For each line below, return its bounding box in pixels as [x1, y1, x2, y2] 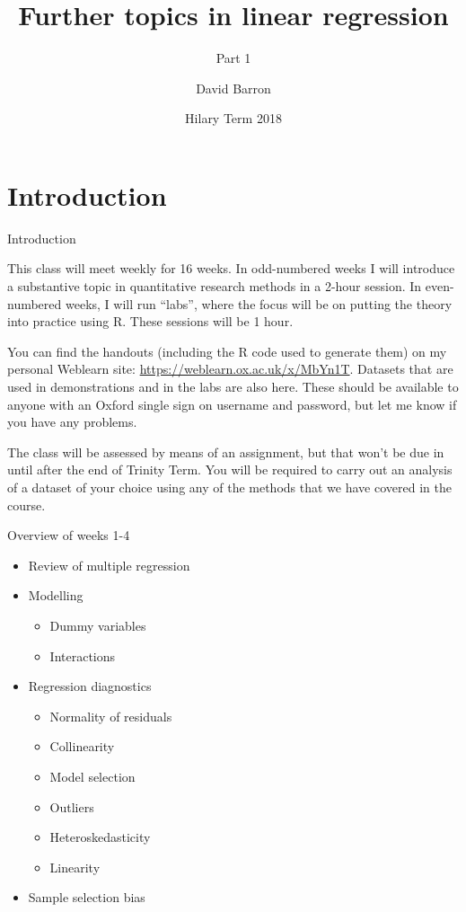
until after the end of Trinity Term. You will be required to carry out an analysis [7, 460, 453, 479]
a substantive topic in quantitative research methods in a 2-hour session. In [7, 277, 422, 296]
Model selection [49, 766, 136, 785]
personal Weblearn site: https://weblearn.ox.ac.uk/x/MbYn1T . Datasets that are [7, 359, 453, 378]
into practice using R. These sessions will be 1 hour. [7, 312, 294, 331]
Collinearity [49, 737, 115, 756]
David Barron [196, 78, 271, 97]
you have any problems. [7, 412, 137, 431]
